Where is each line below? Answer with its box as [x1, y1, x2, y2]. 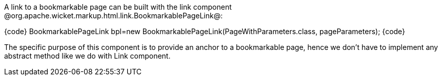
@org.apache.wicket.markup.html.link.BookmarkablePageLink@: [4, 11, 223, 20]
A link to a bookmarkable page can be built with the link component [4, 3, 232, 11]
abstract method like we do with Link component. [4, 51, 171, 60]
